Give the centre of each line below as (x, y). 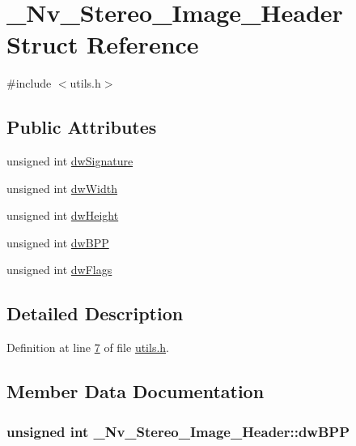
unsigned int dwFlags (59, 270)
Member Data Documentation (136, 391)
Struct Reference (103, 44)
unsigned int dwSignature (70, 161)
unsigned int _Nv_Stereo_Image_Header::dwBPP (178, 431)
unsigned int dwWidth (62, 188)
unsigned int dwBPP (58, 242)
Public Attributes (82, 127)
